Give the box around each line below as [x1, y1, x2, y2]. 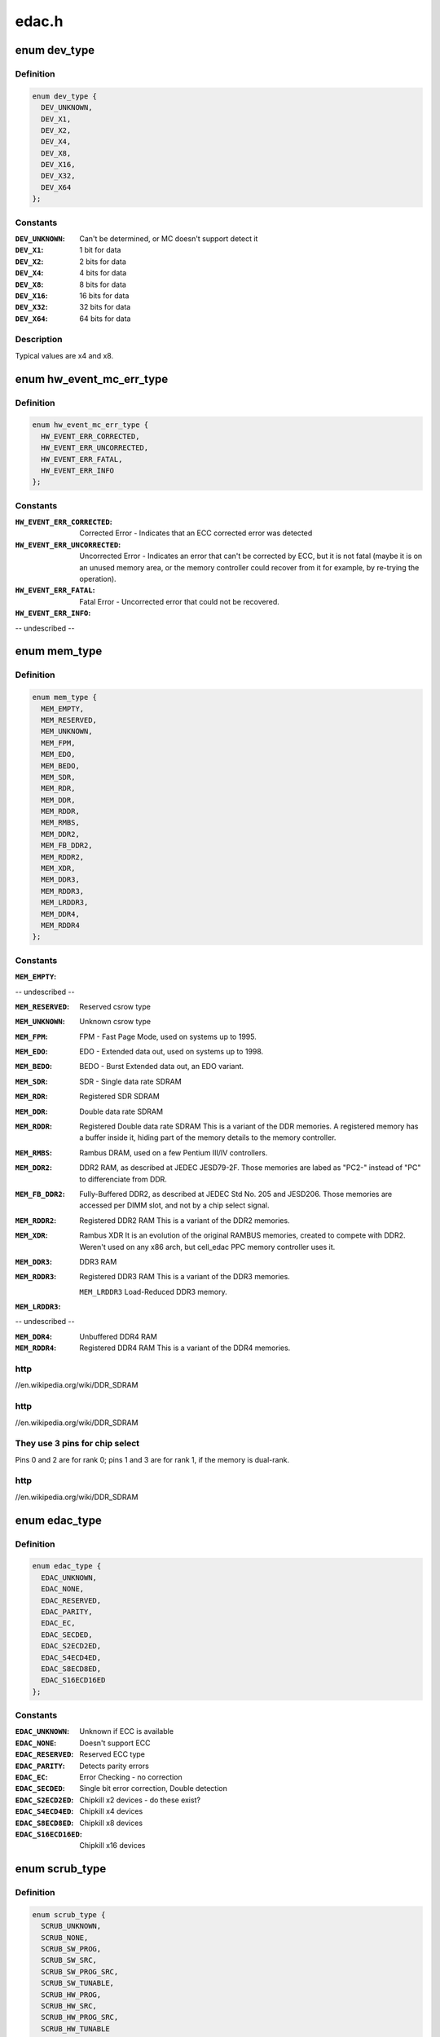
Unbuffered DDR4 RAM [79, 1331, 158, 1341]
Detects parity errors [79, 1761, 150, 1771]
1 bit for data [79, 245, 121, 255]
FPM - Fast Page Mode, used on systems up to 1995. [79, 1032, 257, 1041]
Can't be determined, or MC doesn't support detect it [79, 233, 258, 244]
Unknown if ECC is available [79, 1727, 174, 1736]
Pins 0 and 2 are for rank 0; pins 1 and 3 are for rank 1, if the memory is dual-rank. [15, 1454, 289, 1464]
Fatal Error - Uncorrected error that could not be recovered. [79, 596, 280, 606]
